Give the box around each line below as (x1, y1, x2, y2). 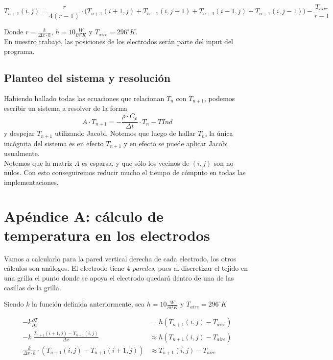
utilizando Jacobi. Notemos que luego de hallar (54, 128, 196, 138)
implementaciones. (4, 177, 59, 187)
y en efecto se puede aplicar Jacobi (123, 138, 228, 148)
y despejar (4, 128, 35, 138)
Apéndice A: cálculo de (4, 206, 164, 226)
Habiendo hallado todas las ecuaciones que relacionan (4, 93, 165, 103)
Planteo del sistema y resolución (4, 70, 171, 85)
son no (214, 157, 234, 168)
